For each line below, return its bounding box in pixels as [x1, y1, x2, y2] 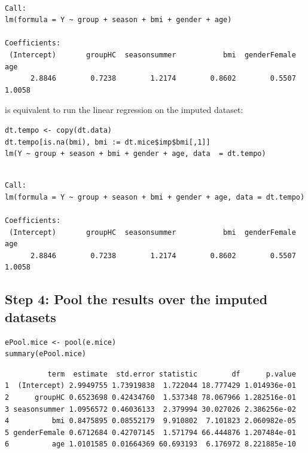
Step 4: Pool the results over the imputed [5, 290, 268, 308]
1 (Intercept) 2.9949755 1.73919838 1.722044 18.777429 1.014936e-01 [5, 381, 296, 390]
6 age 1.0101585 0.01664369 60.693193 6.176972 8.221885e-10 [5, 440, 296, 449]
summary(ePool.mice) [5, 350, 87, 359]
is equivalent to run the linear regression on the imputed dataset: [5, 103, 243, 116]
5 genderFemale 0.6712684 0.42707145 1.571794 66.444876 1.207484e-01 [5, 428, 296, 437]
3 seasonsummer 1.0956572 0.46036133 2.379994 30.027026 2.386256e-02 [5, 405, 296, 414]
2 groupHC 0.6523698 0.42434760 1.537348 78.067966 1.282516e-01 [5, 393, 296, 402]
